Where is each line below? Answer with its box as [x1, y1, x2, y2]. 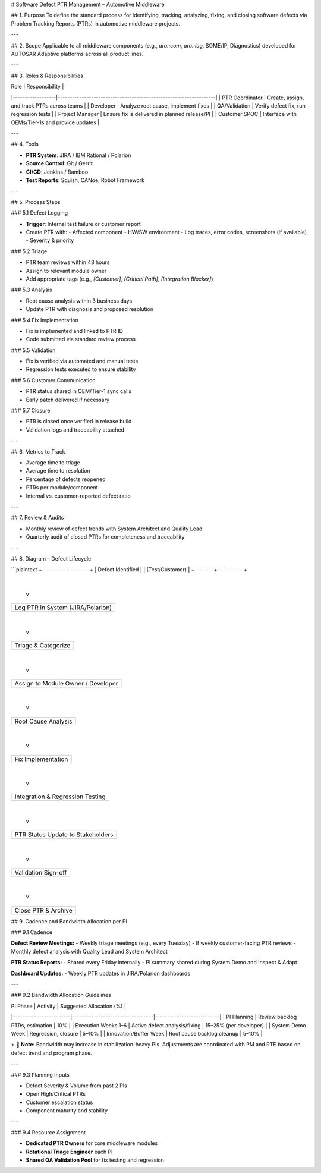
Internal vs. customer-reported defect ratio [26, 492, 131, 499]
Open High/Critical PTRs [26, 1090, 86, 1097]
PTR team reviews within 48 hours [26, 259, 110, 266]
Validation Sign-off [14, 868, 67, 876]
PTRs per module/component [26, 484, 98, 491]
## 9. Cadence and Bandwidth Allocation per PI [11, 917, 128, 924]
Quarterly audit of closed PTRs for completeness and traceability [26, 533, 185, 540]
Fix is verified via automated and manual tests [26, 357, 139, 365]
